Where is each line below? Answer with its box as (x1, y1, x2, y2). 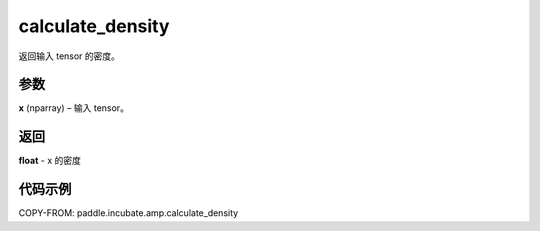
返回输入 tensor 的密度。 (18, 50, 120, 62)
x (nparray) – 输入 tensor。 (18, 102, 130, 114)
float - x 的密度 (18, 155, 82, 167)
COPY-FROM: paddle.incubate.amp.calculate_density (18, 207, 239, 219)
